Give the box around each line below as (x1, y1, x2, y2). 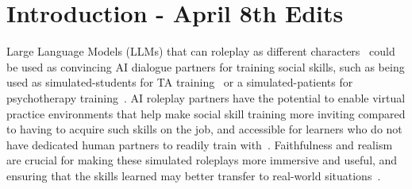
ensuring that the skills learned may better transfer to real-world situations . (6, 167, 381, 183)
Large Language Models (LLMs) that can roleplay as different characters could (6, 43, 395, 60)
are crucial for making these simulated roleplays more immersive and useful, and (6, 152, 398, 168)
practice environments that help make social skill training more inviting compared (6, 105, 406, 121)
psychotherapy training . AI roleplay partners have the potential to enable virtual (6, 89, 406, 106)
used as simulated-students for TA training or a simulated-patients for (6, 74, 353, 91)
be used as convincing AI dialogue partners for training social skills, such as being (6, 58, 405, 75)
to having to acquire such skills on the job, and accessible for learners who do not (6, 121, 402, 137)
